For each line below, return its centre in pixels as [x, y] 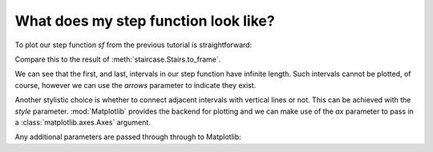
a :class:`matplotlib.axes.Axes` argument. [83, 122]
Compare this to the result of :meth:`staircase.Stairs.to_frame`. [118, 59]
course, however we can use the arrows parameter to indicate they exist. [136, 85]
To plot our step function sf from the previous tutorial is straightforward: [134, 45]
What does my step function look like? [145, 21]
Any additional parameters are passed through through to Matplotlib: [128, 137]
